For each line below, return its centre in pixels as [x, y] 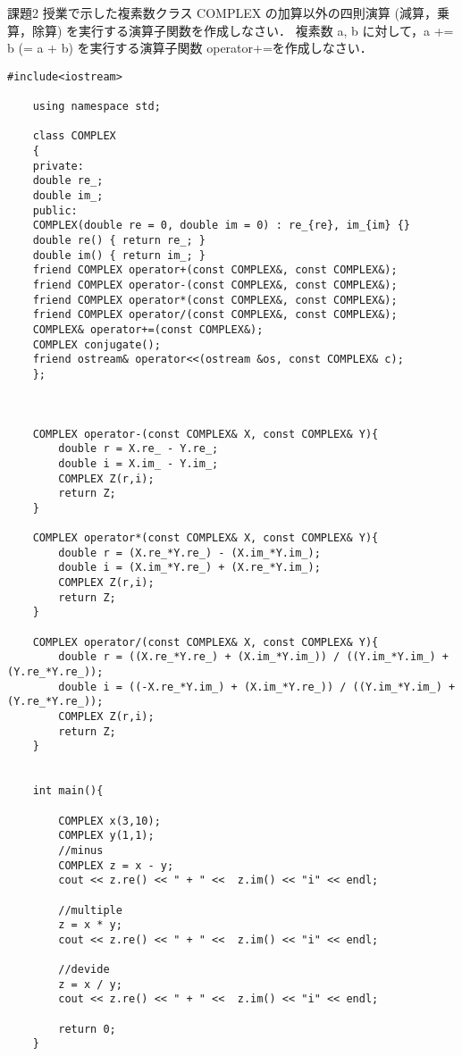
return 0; [87, 1029]
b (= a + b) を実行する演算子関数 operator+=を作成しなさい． [190, 48]
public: [55, 210]
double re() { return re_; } [119, 240]
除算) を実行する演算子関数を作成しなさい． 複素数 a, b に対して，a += [243, 30]
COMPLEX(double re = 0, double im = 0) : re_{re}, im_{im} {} [222, 226]
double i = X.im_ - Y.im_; [139, 463]
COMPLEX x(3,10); [109, 821]
